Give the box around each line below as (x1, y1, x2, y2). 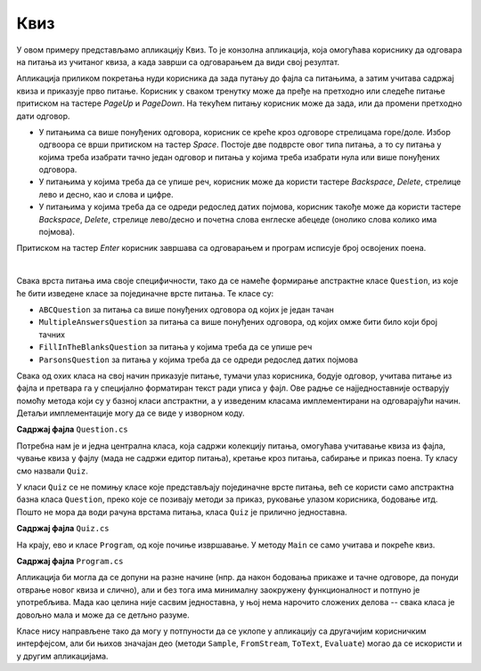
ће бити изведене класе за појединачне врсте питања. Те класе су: (16, 287, 274, 298)
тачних (38, 329, 66, 340)
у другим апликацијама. (16, 651, 109, 661)
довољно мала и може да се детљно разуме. (16, 610, 191, 620)
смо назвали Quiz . (16, 465, 88, 476)
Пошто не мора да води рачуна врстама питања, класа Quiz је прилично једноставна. (16, 506, 347, 517)
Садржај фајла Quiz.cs (16, 523, 110, 534)
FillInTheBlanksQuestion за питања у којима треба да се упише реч (38, 342, 313, 352)
